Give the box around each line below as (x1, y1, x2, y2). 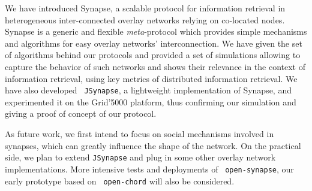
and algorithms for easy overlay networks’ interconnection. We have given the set (5, 37, 302, 49)
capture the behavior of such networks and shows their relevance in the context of (5, 60, 305, 72)
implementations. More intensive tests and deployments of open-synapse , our (5, 162, 294, 175)
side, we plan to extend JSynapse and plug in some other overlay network (5, 151, 276, 163)
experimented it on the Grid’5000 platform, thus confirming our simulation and (5, 95, 296, 108)
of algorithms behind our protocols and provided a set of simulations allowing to (5, 48, 301, 61)
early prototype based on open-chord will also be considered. (5, 174, 235, 187)
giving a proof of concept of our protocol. (5, 107, 157, 120)
